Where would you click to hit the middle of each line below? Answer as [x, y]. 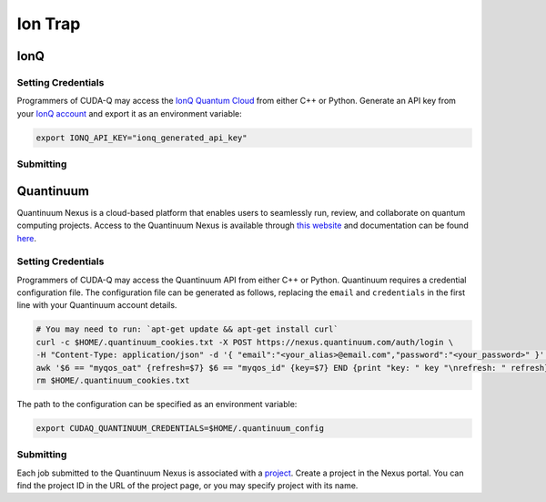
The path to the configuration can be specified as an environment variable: [157, 404]
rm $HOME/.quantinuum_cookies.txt [113, 380]
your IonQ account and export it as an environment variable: [130, 113]
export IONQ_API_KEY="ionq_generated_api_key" [142, 138]
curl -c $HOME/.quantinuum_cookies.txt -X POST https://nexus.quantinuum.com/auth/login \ [245, 342]
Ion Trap [49, 24]
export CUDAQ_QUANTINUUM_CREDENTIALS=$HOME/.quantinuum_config [180, 428]
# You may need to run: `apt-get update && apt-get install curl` [187, 329]
